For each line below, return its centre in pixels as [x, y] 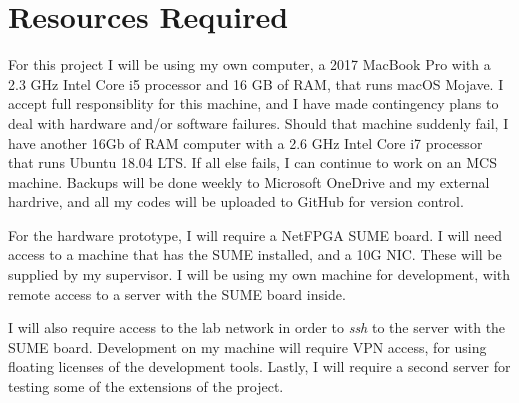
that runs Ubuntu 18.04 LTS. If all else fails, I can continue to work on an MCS [252, 162]
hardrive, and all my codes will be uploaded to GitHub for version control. [236, 201]
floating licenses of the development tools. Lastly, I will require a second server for [259, 366]
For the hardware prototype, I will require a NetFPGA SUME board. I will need [255, 234]
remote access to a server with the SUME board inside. [177, 293]
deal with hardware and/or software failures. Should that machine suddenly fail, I [258, 122]
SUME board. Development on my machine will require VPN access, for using [247, 346]
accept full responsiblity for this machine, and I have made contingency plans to [253, 103]
